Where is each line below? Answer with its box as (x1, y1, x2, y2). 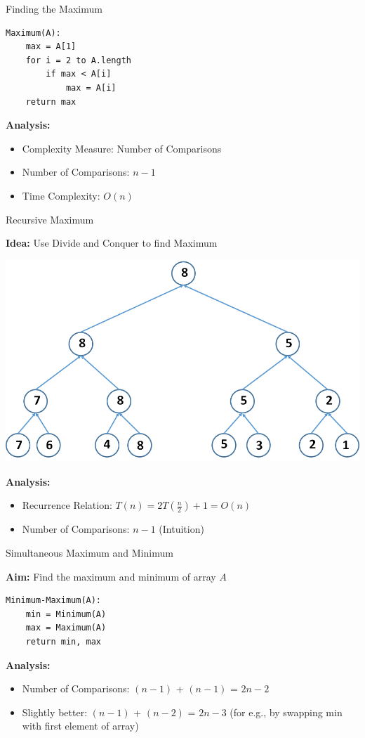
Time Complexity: (22, 188, 100, 202)
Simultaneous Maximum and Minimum (6, 545, 173, 560)
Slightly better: (22, 704, 88, 719)
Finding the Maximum (6, 1, 102, 15)
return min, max (25, 637, 102, 647)
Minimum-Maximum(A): (6, 595, 102, 606)
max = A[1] (25, 41, 77, 52)
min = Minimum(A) (25, 609, 107, 619)
